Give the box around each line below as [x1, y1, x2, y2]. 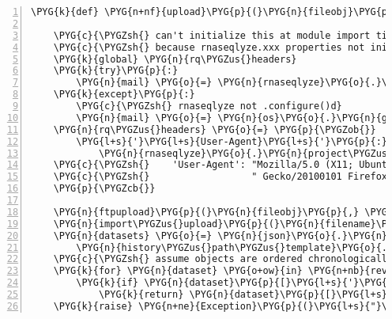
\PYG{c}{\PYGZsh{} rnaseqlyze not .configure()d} [76, 101, 342, 112]
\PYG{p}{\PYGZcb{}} [53, 183, 156, 195]
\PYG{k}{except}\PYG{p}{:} [53, 89, 195, 101]
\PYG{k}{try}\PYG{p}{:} [53, 65, 179, 77]
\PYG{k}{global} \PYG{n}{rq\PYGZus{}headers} [53, 53, 297, 65]
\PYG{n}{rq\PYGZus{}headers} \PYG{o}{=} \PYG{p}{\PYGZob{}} [53, 123, 376, 135]
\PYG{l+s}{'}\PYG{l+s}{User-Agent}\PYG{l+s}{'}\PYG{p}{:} [76, 135, 388, 147]
